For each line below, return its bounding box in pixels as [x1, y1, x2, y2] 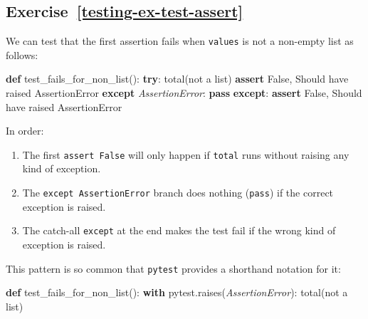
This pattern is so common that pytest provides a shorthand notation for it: [6, 261, 341, 276]
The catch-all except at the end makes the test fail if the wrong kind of [22, 223, 336, 238]
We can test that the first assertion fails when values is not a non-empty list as [6, 33, 354, 48]
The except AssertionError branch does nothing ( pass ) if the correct [22, 185, 334, 200]
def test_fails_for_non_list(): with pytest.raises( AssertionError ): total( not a [6, 285, 348, 300]
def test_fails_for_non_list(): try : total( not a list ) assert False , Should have [6, 71, 349, 86]
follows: [6, 47, 38, 62]
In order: [6, 123, 44, 138]
